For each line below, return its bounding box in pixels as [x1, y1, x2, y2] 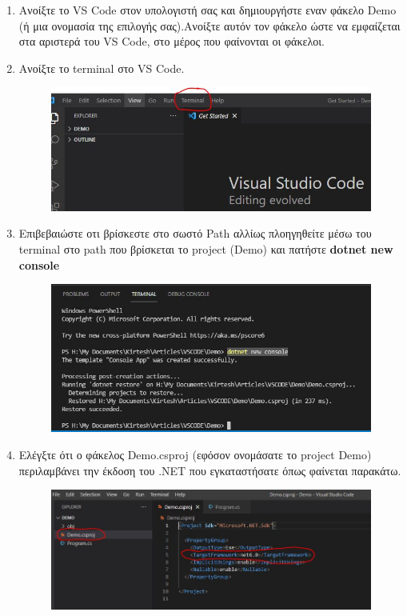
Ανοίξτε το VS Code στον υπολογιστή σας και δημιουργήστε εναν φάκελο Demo [18, 2, 397, 18]
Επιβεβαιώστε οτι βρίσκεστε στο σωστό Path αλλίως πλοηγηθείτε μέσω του [18, 225, 372, 242]
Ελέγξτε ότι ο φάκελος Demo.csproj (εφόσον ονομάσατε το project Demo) [18, 446, 372, 463]
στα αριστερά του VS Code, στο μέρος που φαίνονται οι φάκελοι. [18, 33, 325, 50]
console [18, 256, 60, 273]
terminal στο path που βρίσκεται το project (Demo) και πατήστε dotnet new [18, 240, 393, 257]
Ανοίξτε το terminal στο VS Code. [18, 59, 185, 76]
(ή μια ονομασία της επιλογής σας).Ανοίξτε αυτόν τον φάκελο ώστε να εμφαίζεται [18, 17, 401, 34]
